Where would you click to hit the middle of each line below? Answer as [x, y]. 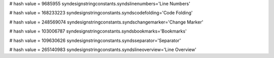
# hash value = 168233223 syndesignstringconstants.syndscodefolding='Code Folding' [101, 13]
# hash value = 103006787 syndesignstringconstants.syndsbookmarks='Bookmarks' [98, 31]
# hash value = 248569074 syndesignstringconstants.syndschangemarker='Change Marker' [106, 22]
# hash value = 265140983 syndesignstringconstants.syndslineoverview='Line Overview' [103, 49]
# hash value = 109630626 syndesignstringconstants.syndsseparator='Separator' [95, 40]
